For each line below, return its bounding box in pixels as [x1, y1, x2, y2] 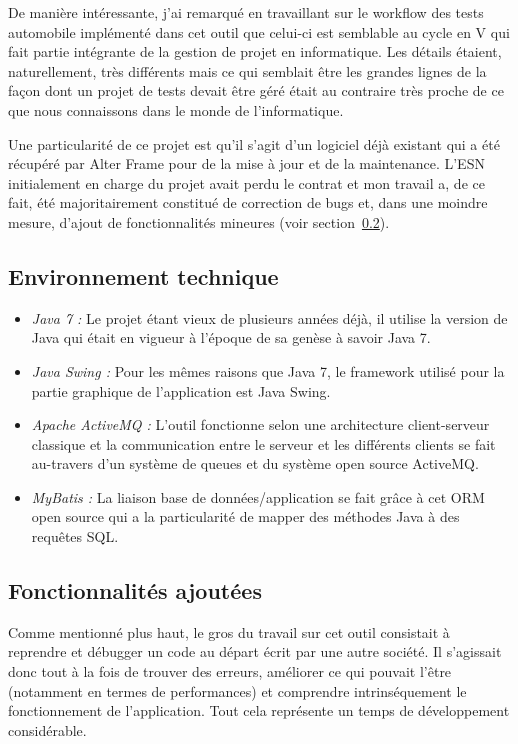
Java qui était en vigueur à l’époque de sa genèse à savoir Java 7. [31, 327, 431, 348]
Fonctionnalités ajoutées [8, 575, 262, 606]
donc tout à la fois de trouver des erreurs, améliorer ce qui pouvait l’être [8, 661, 452, 682]
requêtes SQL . [31, 526, 119, 547]
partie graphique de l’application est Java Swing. [31, 380, 331, 401]
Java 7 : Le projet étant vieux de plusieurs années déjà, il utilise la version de [31, 307, 508, 328]
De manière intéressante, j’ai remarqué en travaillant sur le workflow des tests [8, 2, 484, 22]
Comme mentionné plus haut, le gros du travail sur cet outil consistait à [8, 621, 450, 642]
